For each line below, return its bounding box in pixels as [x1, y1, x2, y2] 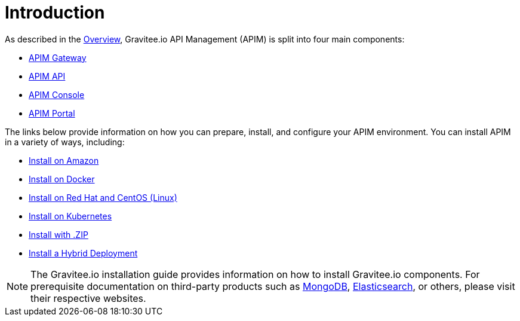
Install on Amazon [29, 155, 99, 166]
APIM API [29, 71, 66, 81]
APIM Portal [29, 108, 75, 118]
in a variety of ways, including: [5, 136, 125, 147]
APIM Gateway [29, 52, 87, 63]
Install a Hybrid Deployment [29, 247, 138, 258]
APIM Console [29, 89, 85, 100]
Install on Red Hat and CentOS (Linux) [29, 192, 177, 203]
